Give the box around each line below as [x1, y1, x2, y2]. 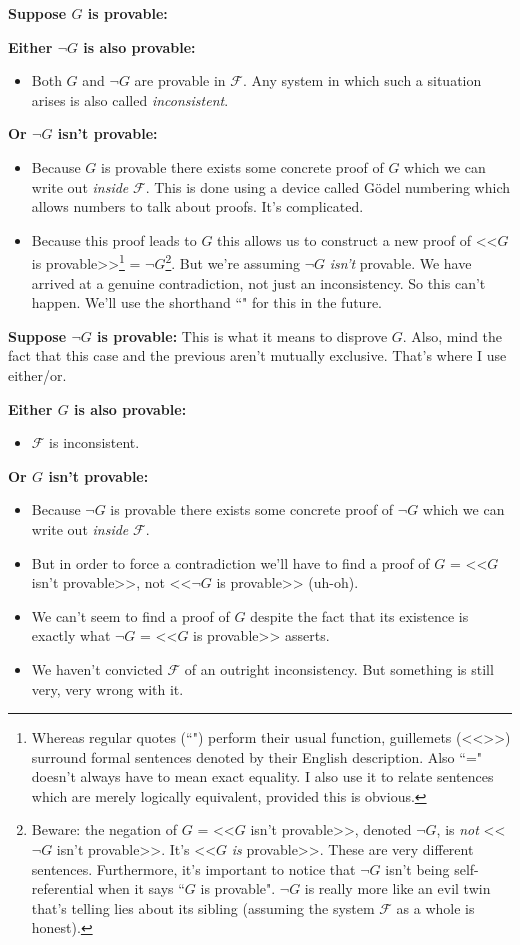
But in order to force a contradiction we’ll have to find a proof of [31, 552, 430, 573]
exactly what [31, 625, 111, 646]
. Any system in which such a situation [242, 70, 482, 91]
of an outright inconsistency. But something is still [184, 658, 494, 679]
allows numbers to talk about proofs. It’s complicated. [31, 196, 364, 217]
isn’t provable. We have [329, 253, 472, 273]
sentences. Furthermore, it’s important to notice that [31, 858, 356, 879]
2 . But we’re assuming [165, 250, 300, 273]
